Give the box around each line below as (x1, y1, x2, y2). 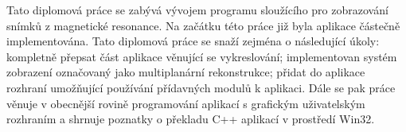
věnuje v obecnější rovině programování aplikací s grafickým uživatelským (6, 95, 365, 111)
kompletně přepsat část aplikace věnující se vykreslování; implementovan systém (6, 48, 397, 64)
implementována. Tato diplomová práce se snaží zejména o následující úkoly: (6, 33, 380, 49)
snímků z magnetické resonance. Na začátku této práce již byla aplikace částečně (6, 17, 400, 33)
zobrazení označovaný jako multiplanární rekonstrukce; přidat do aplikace (6, 64, 365, 80)
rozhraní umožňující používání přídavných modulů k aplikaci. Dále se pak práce (6, 79, 396, 95)
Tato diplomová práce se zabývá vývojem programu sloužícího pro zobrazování (6, 2, 388, 17)
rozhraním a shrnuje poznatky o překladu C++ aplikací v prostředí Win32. (6, 111, 375, 127)
